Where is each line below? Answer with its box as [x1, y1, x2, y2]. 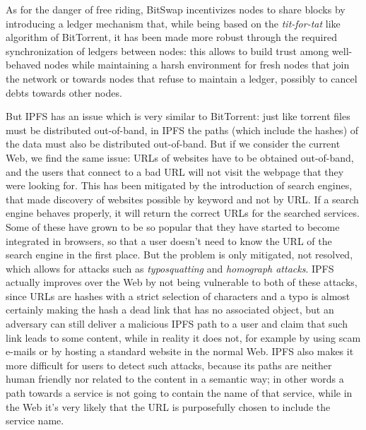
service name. [6, 413, 64, 428]
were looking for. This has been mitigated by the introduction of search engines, [6, 178, 353, 193]
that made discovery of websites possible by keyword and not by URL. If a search [6, 191, 359, 206]
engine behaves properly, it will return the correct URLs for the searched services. [6, 205, 360, 220]
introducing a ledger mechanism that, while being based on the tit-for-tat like [6, 16, 341, 30]
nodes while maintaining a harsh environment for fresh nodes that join [44, 57, 350, 72]
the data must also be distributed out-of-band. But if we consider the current [6, 136, 341, 151]
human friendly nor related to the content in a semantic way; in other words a [6, 371, 344, 386]
